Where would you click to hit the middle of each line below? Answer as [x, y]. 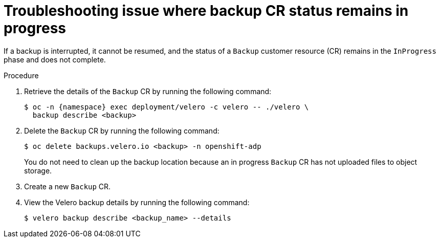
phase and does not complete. [55, 59]
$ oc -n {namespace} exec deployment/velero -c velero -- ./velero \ [167, 107]
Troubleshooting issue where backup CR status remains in [206, 11]
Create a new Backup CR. [68, 186]
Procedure [21, 75]
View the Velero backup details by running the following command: [137, 202]
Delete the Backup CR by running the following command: [122, 130]
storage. [38, 170]
